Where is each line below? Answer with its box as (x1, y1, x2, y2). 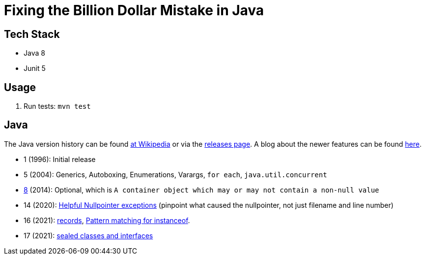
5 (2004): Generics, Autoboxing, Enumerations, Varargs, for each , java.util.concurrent (24, 170, 327, 179)
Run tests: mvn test (24, 102, 91, 111)
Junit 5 (24, 64, 46, 73)
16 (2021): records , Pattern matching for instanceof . (24, 216, 190, 225)
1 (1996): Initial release (24, 155, 96, 163)
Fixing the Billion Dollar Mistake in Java (4, 2, 264, 19)
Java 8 (24, 49, 45, 58)
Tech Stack (4, 28, 60, 40)
